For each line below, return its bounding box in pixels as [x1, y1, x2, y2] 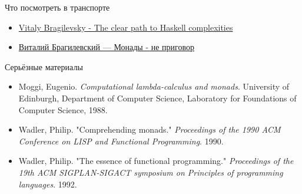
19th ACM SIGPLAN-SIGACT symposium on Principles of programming [18, 166, 283, 178]
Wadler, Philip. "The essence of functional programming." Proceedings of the [18, 154, 294, 167]
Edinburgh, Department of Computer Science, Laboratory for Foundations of [18, 91, 297, 104]
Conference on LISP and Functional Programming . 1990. [18, 134, 224, 147]
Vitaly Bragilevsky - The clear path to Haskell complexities [18, 21, 233, 33]
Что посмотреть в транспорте [5, 1, 110, 13]
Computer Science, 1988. [18, 103, 108, 116]
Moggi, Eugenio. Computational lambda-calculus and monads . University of [18, 80, 290, 93]
